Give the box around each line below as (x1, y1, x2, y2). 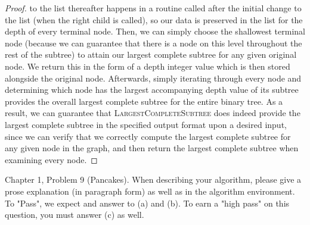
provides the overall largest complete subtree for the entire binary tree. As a (5, 95, 283, 107)
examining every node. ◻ (5, 153, 98, 165)
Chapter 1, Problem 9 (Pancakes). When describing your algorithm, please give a (5, 173, 302, 186)
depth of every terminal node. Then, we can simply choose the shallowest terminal (5, 25, 305, 37)
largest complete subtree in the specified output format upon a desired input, (5, 118, 287, 130)
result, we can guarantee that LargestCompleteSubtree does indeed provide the (5, 107, 300, 119)
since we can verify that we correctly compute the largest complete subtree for (5, 130, 291, 142)
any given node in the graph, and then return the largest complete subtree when (5, 142, 299, 154)
